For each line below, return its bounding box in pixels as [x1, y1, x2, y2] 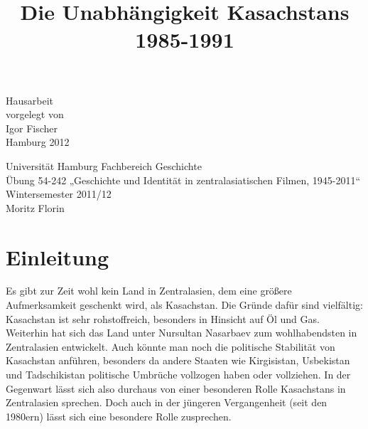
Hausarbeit [6, 92, 54, 107]
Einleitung [6, 242, 109, 271]
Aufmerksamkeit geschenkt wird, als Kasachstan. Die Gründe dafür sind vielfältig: [6, 297, 363, 312]
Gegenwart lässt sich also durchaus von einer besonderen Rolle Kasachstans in [6, 381, 346, 396]
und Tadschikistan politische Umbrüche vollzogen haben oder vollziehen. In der [6, 367, 351, 381]
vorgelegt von [6, 107, 64, 122]
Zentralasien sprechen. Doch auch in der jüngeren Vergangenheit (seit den [6, 395, 328, 410]
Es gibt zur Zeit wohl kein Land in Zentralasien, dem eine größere [6, 283, 292, 298]
